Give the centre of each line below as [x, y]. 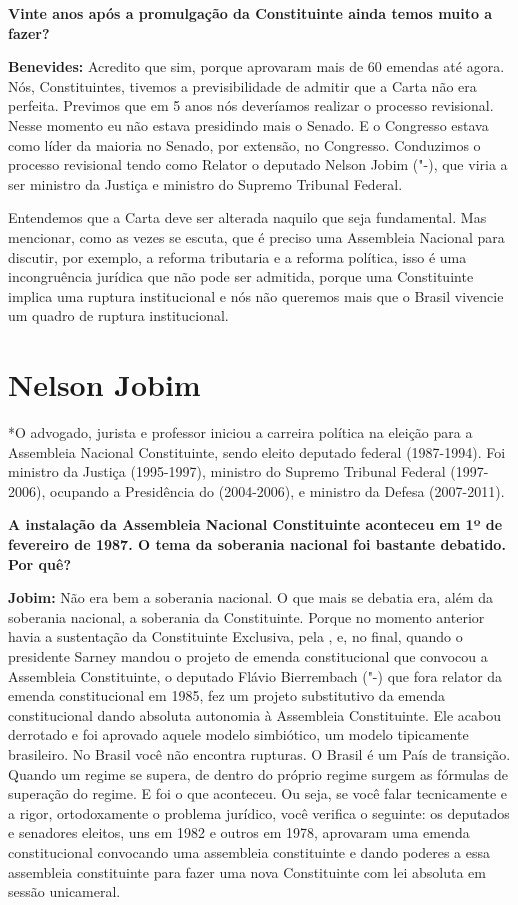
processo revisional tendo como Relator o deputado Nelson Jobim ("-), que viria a [258, 164]
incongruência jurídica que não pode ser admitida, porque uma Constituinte [241, 276]
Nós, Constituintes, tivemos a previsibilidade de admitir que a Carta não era [242, 85]
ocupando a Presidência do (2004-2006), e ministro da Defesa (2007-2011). [277, 490]
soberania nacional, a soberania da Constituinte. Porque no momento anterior [246, 616]
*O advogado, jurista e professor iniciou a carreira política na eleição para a [240, 432]
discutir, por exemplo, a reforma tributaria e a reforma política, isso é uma [237, 256]
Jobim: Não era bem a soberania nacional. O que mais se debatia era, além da [251, 597]
